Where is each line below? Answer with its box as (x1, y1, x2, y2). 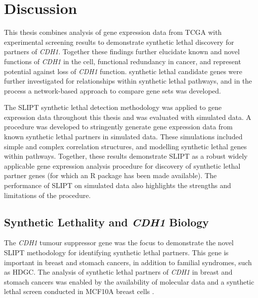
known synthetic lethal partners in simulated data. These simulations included (4, 131, 243, 142)
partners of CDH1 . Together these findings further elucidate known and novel (4, 46, 240, 57)
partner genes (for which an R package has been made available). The (4, 170, 217, 181)
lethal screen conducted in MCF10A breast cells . (4, 286, 154, 297)
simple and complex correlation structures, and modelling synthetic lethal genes (4, 141, 247, 151)
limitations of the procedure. (4, 190, 91, 200)
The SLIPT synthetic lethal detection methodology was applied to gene (4, 102, 222, 112)
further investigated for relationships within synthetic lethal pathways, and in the (4, 76, 252, 86)
